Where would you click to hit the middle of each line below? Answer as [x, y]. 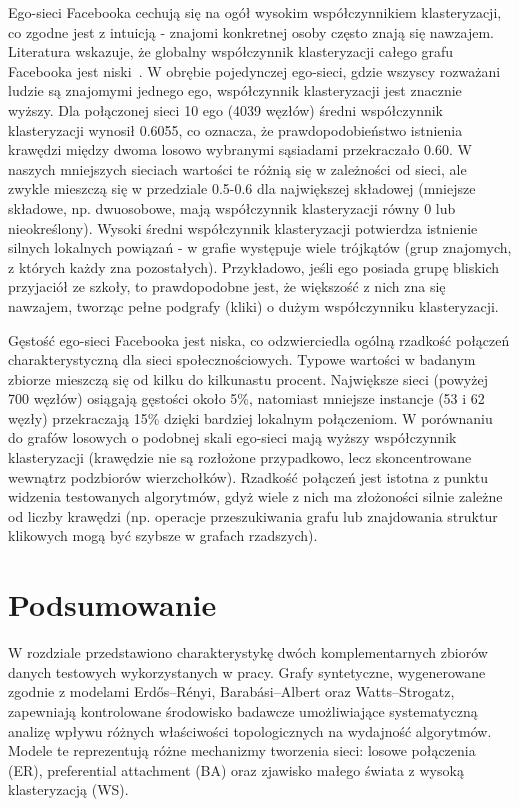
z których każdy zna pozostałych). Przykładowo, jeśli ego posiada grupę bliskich [254, 266]
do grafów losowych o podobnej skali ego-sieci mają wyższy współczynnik [232, 437]
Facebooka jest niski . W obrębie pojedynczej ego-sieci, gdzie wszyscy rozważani [254, 70]
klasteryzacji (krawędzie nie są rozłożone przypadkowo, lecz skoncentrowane [240, 457]
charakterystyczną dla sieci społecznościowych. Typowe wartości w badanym [242, 359]
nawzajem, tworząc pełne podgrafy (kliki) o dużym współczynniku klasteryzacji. [253, 305]
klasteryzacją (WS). [68, 789]
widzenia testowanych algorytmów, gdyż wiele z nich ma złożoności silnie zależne [255, 496]
